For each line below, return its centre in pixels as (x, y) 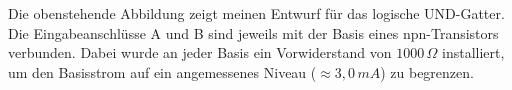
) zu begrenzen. (427, 71)
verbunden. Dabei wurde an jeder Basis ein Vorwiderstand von (200, 52)
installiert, (473, 52)
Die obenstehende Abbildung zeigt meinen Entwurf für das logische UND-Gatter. (256, 13)
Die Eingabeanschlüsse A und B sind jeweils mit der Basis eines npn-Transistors (253, 32)
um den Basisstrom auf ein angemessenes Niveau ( (162, 71)
